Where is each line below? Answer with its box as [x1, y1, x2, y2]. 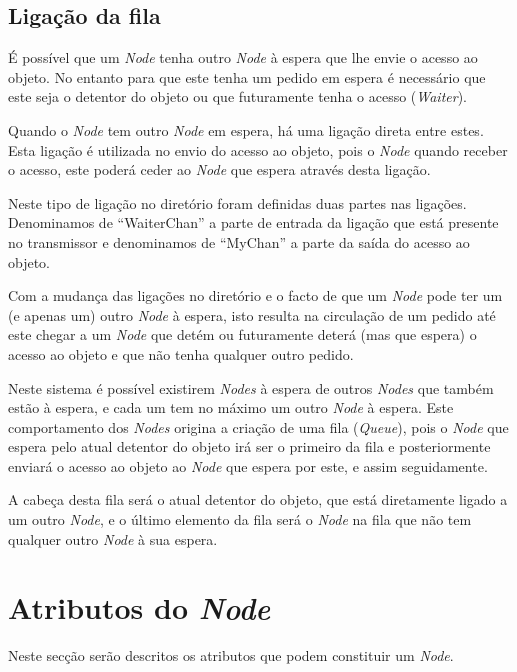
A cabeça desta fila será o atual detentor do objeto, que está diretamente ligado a [8, 489, 508, 510]
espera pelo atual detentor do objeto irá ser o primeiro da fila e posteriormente [8, 436, 491, 457]
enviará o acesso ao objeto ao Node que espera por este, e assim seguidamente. [8, 455, 488, 476]
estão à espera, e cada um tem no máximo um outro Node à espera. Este [8, 397, 454, 418]
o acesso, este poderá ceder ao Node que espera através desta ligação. [8, 159, 431, 180]
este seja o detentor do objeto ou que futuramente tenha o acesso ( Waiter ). [8, 86, 467, 107]
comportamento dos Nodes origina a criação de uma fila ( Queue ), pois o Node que [8, 416, 509, 437]
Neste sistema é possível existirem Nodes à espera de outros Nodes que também [8, 377, 494, 398]
